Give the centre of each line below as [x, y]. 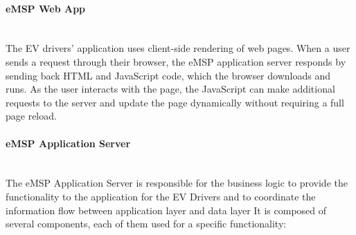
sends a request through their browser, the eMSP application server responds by [176, 61]
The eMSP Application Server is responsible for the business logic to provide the [177, 183]
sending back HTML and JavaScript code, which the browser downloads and [168, 75]
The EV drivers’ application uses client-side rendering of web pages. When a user [178, 48]
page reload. [31, 116]
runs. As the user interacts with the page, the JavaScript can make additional [170, 89]
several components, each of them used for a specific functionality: [146, 224]
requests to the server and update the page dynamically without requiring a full [175, 102]
